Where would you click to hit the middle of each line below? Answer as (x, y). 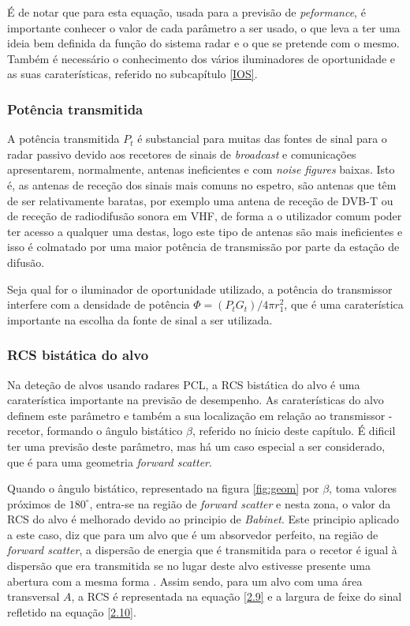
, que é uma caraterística (344, 304)
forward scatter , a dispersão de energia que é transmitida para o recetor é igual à (202, 550)
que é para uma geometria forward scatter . (110, 461)
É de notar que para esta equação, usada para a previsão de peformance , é (186, 12)
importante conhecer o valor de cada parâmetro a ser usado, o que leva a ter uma (204, 27)
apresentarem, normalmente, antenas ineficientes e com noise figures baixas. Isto (201, 169)
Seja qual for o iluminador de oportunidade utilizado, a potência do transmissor (200, 289)
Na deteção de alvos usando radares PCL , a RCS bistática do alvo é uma (184, 384)
